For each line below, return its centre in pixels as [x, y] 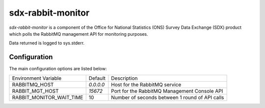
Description [124, 78]
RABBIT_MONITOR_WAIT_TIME [48, 97]
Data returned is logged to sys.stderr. [47, 43]
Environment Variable [37, 78]
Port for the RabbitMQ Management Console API [167, 91]
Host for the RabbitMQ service [146, 85]
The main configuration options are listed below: [58, 69]
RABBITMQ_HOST [33, 85]
